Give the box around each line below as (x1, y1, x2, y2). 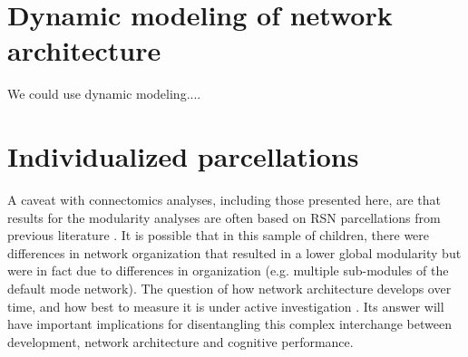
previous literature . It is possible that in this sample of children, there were (7, 226, 430, 245)
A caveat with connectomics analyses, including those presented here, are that (7, 190, 442, 209)
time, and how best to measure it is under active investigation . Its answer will (7, 296, 444, 315)
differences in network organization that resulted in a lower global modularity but (7, 243, 462, 262)
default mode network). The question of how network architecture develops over (7, 279, 452, 297)
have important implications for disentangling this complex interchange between (7, 314, 452, 333)
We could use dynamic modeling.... (7, 84, 201, 103)
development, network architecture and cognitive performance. (7, 332, 354, 351)
